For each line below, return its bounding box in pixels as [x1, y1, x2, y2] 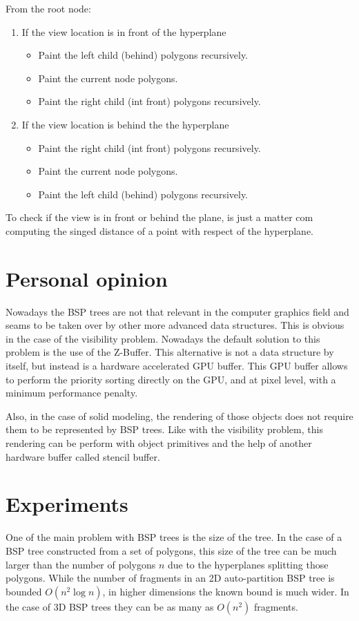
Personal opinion [6, 264, 168, 292]
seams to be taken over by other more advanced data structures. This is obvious [6, 318, 345, 332]
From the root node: [6, 1, 91, 15]
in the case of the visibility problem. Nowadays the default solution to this [6, 331, 320, 345]
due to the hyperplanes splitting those [167, 557, 329, 571]
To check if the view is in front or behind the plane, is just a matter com [6, 210, 313, 224]
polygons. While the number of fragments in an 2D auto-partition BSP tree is [6, 571, 335, 585]
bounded [6, 584, 42, 598]
